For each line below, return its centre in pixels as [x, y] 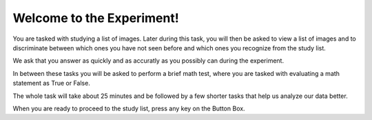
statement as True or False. [52, 83]
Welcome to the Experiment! [96, 18]
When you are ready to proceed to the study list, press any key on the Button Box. [129, 108]
